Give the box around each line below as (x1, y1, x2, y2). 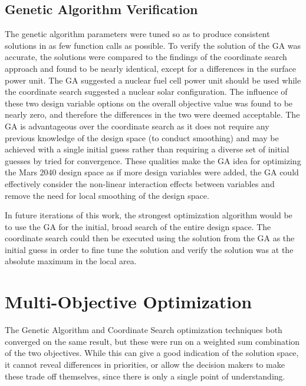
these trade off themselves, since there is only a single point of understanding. (5, 370, 285, 382)
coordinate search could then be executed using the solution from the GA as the (5, 232, 295, 244)
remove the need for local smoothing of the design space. (5, 189, 209, 201)
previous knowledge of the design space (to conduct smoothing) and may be (5, 131, 279, 144)
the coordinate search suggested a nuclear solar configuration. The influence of (5, 85, 288, 98)
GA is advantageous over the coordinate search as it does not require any (5, 119, 269, 132)
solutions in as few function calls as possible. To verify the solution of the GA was (5, 39, 301, 51)
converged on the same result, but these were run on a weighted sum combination (5, 335, 300, 347)
